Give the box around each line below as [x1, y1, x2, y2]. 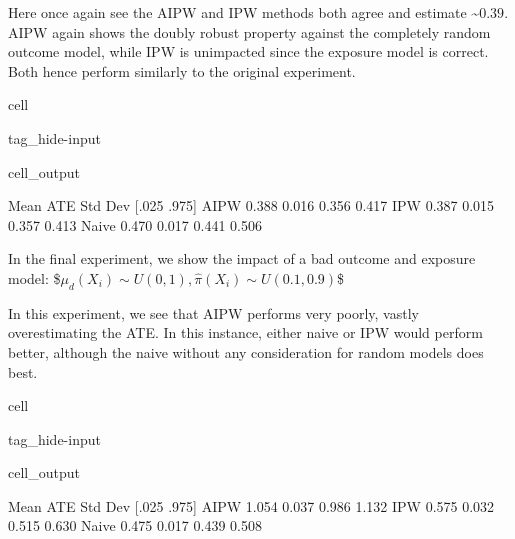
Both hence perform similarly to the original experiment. [8, 60, 356, 81]
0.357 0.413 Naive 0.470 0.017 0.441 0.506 [8, 214, 262, 235]
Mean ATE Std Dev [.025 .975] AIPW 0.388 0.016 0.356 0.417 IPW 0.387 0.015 [8, 195, 495, 216]
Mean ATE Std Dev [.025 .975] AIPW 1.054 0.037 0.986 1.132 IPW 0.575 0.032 [8, 495, 495, 516]
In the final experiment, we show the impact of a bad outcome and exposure [8, 248, 476, 269]
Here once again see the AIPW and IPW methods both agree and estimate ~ [8, 2, 480, 22]
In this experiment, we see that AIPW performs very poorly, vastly [8, 302, 419, 323]
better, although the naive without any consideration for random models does [8, 341, 484, 362]
